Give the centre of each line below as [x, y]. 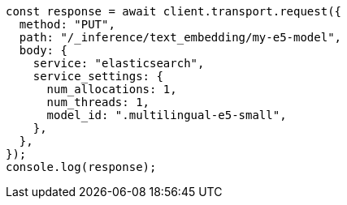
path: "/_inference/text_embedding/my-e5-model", [180, 37]
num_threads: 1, [98, 102]
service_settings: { [98, 76]
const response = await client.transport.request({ [174, 11]
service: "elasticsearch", [119, 63]
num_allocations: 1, [112, 89]
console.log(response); [81, 167]
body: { [43, 50]
